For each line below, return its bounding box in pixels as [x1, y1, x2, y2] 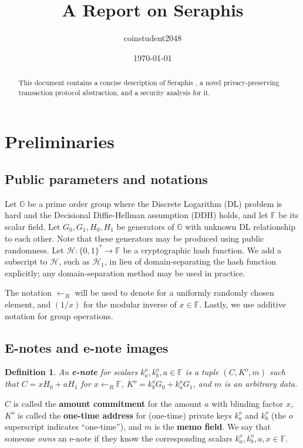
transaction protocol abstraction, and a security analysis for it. [18, 87, 210, 97]
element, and [5, 298, 51, 310]
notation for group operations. [5, 309, 113, 322]
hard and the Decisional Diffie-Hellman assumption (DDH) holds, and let [5, 209, 268, 221]
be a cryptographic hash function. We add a [123, 243, 282, 256]
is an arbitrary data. [224, 377, 298, 390]
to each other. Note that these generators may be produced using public [5, 232, 264, 244]
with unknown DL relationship [185, 220, 295, 232]
